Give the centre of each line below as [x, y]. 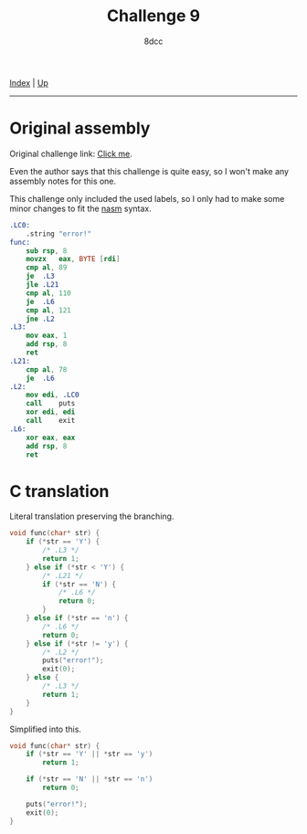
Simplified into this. [46, 729]
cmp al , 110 [48, 293]
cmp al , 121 [48, 310]
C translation [59, 491]
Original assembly [80, 128]
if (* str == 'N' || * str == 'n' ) [90, 779]
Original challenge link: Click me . [71, 153]
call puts [51, 404]
